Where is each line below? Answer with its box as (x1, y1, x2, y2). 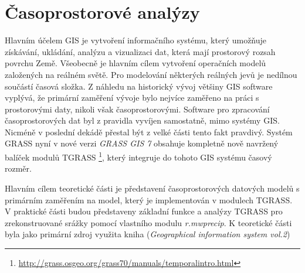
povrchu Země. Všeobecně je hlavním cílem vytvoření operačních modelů (5, 57, 266, 69)
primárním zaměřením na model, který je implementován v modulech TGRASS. (5, 193, 293, 206)
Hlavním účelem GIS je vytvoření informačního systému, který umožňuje (5, 34, 267, 46)
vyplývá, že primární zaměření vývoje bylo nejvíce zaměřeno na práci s (5, 91, 259, 104)
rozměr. (5, 162, 32, 175)
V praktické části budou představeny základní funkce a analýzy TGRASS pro (5, 205, 283, 217)
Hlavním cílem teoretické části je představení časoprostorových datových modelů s (5, 182, 300, 194)
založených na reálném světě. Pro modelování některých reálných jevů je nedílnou (5, 68, 297, 80)
